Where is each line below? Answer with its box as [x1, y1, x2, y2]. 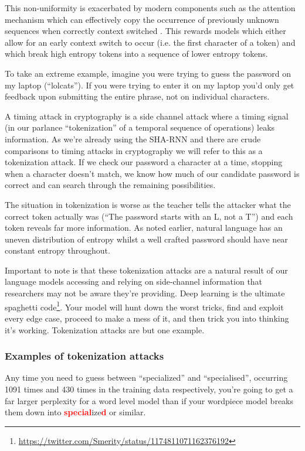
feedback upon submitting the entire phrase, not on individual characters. [5, 90, 270, 102]
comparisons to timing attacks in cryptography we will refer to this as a [5, 144, 263, 156]
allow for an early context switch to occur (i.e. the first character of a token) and [5, 36, 296, 48]
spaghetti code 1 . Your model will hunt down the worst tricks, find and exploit [5, 299, 284, 313]
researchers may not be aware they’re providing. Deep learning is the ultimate [5, 287, 285, 299]
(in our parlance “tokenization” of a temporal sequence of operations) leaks [5, 121, 275, 134]
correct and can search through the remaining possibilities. [5, 179, 216, 191]
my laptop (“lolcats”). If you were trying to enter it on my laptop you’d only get [5, 78, 294, 91]
